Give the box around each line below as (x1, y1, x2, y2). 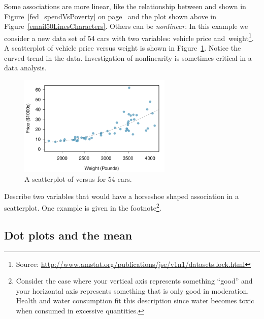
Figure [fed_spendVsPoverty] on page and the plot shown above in (4, 11, 217, 21)
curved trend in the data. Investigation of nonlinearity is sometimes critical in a (4, 52, 252, 63)
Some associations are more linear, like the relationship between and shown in (4, 1, 246, 11)
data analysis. (4, 62, 47, 73)
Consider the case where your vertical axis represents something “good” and (16, 275, 253, 286)
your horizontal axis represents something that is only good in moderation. (16, 285, 249, 296)
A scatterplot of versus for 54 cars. (24, 173, 132, 184)
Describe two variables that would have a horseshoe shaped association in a (4, 190, 239, 201)
